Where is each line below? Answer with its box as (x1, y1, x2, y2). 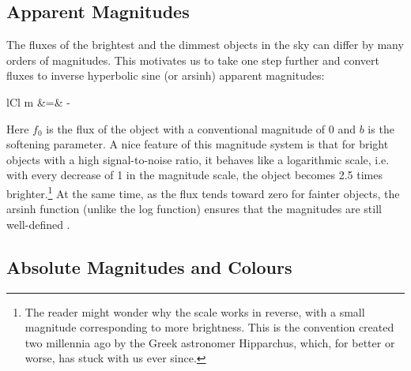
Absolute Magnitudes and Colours (6, 254, 292, 279)
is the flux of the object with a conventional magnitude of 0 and (46, 120, 356, 137)
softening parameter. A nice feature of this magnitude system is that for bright (6, 136, 389, 152)
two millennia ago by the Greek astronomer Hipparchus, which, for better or (25, 334, 395, 350)
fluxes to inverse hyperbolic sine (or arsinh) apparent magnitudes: (6, 67, 325, 84)
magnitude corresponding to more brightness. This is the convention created (25, 319, 394, 335)
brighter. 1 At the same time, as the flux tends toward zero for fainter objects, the (6, 182, 400, 201)
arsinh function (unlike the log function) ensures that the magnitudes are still (6, 200, 382, 217)
